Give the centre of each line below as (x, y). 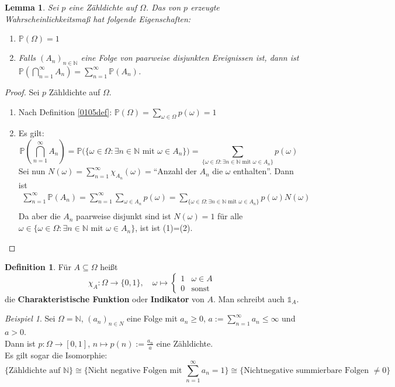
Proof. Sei (22, 91)
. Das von (163, 7)
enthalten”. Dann (264, 171)
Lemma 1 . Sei (32, 7)
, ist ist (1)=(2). (164, 228)
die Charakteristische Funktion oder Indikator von (105, 298)
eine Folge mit (152, 318)
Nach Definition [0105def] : (65, 111)
